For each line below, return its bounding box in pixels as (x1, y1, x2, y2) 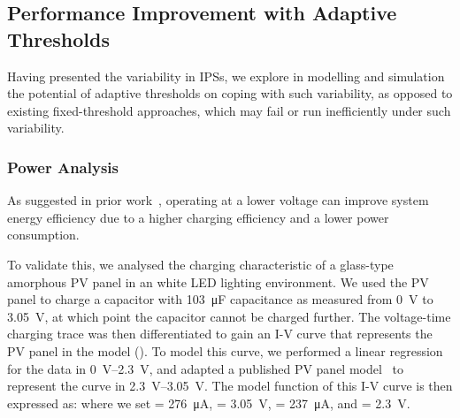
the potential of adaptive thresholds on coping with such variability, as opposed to (7, 84, 453, 103)
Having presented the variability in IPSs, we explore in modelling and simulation (7, 66, 445, 85)
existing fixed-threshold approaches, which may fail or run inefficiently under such (7, 101, 451, 119)
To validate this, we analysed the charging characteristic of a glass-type (7, 255, 394, 273)
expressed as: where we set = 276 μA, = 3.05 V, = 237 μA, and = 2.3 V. (7, 393, 410, 412)
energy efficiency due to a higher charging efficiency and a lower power (7, 208, 389, 226)
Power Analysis (7, 156, 119, 178)
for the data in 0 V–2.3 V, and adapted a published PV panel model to (7, 359, 403, 377)
